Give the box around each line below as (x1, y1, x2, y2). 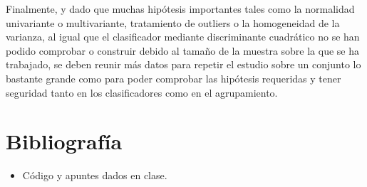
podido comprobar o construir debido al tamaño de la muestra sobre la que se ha (6, 43, 359, 58)
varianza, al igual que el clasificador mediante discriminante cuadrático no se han (6, 29, 360, 44)
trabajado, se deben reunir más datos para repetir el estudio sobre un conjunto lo (6, 57, 361, 72)
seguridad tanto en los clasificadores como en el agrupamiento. (6, 85, 278, 100)
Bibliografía (6, 127, 123, 156)
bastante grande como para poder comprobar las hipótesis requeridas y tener (6, 70, 341, 85)
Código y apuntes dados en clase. (22, 168, 167, 183)
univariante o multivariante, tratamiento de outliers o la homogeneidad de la (6, 15, 340, 30)
